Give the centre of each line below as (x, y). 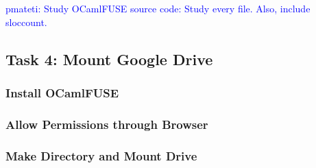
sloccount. (26, 22)
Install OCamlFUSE (62, 92)
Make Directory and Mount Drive (101, 155)
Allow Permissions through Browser (107, 124)
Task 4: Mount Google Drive (109, 59)
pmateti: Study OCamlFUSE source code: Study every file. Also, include (158, 8)
